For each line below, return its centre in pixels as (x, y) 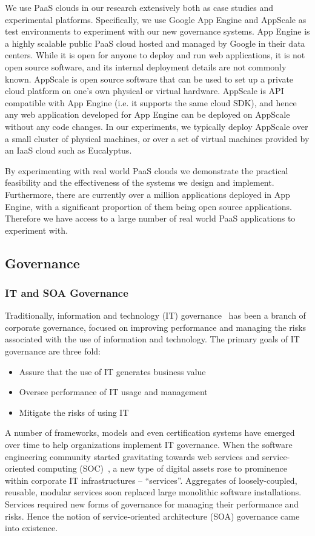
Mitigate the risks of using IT (74, 412)
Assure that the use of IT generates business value (112, 371)
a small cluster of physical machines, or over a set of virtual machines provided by (157, 138)
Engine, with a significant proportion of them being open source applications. (148, 206)
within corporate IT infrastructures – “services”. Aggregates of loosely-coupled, (151, 480)
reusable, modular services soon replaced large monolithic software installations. (153, 492)
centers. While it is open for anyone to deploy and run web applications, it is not (155, 55)
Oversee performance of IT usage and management (113, 392)
